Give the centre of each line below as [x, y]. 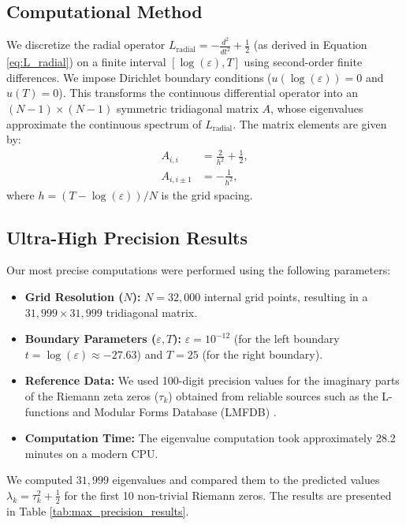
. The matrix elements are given [310, 123]
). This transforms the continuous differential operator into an [209, 93]
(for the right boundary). [263, 354]
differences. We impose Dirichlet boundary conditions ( [139, 77]
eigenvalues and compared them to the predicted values [246, 480]
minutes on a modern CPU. [91, 453]
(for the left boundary [287, 339]
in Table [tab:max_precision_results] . [98, 510]
